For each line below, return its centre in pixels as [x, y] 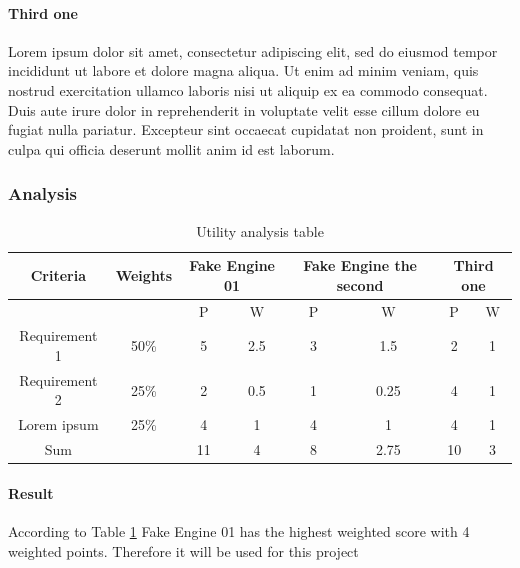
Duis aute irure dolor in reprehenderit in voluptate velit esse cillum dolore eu [244, 109]
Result [31, 492]
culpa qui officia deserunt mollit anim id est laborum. [171, 148]
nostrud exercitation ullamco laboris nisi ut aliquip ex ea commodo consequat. [248, 89]
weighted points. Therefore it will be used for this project [183, 550]
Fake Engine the [360, 265]
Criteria [58, 274]
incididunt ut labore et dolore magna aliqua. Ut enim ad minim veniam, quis [243, 70]
